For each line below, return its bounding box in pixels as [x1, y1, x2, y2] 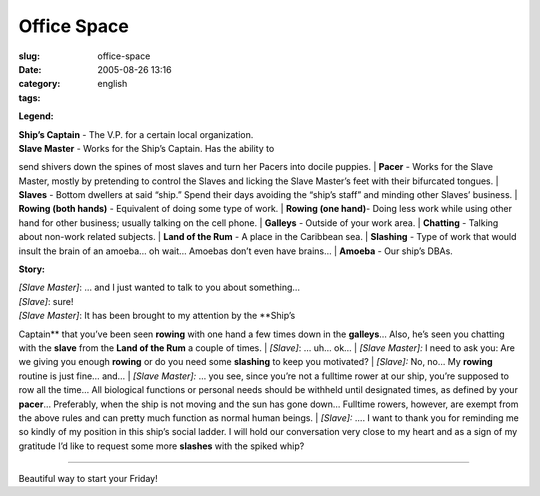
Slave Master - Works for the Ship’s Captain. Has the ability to [18, 142, 275, 154]
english [97, 78, 128, 90]
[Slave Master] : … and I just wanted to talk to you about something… [18, 281, 300, 294]
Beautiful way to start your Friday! [18, 473, 159, 485]
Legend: [18, 110, 54, 122]
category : [18, 78, 61, 90]
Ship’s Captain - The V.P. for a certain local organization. [18, 128, 254, 140]
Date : [18, 63, 42, 75]
